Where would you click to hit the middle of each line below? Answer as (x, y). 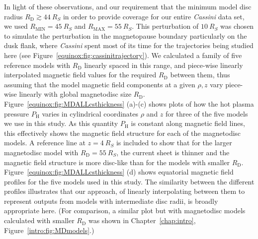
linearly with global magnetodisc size (75, 94)
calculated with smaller (39, 220)
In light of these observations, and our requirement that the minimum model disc (128, 6)
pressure (17, 113)
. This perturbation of (165, 26)
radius (13, 16)
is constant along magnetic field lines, (188, 123)
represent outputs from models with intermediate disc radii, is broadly (111, 201)
